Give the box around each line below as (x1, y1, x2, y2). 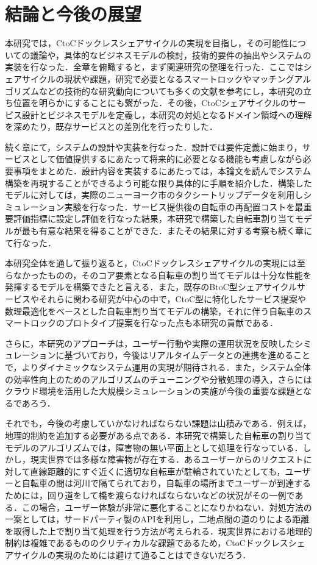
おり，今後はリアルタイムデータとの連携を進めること (98, 349, 311, 361)
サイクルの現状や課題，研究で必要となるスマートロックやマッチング (21, 72, 294, 85)
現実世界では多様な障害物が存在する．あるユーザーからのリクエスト (30, 453, 304, 466)
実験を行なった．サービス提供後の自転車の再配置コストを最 (64, 200, 304, 213)
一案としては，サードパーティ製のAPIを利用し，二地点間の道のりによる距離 (5, 513, 310, 525)
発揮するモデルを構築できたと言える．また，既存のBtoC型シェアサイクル (5, 280, 297, 293)
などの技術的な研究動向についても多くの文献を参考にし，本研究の (38, 84, 303, 97)
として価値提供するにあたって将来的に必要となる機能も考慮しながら (30, 152, 303, 165)
